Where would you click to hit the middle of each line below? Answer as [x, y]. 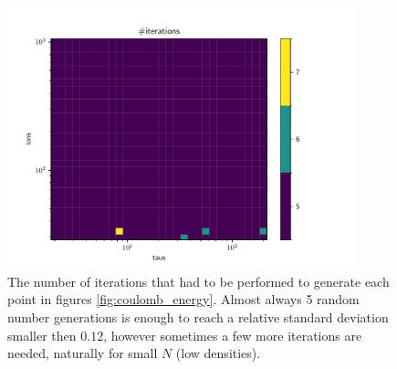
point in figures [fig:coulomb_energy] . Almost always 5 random [183, 299]
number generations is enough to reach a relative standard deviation [198, 316]
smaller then [42, 335]
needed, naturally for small [83, 353]
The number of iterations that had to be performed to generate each [198, 281]
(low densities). [218, 353]
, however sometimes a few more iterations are [233, 335]
